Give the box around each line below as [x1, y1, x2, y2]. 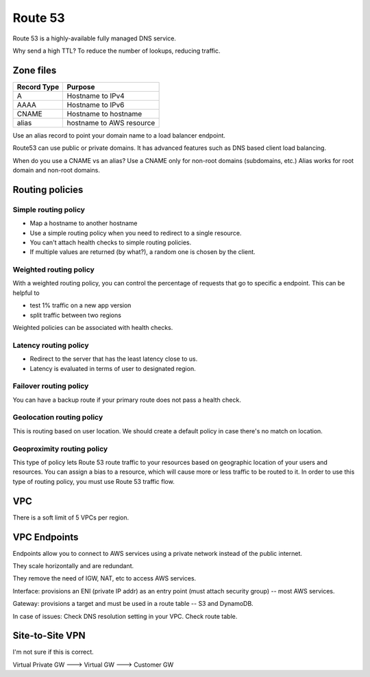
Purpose [66, 82, 95, 92]
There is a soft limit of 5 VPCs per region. [12, 513, 129, 522]
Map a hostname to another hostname [29, 219, 138, 227]
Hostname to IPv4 [66, 91, 125, 101]
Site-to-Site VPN [12, 630, 86, 641]
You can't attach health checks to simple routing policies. [29, 238, 192, 246]
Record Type [16, 82, 60, 92]
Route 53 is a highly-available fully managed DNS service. [12, 34, 176, 42]
